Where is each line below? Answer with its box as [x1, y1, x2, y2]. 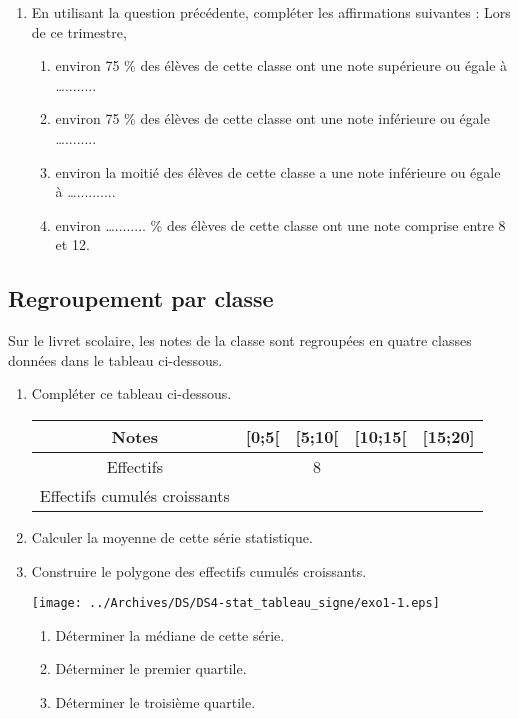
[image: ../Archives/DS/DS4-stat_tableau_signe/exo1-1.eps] [31, 596, 440, 611]
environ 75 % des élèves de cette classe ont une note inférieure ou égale [55, 108, 490, 129]
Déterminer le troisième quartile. [55, 691, 256, 712]
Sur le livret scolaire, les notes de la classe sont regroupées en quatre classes [8, 330, 472, 351]
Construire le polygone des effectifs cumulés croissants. [31, 560, 367, 581]
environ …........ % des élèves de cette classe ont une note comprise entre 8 [55, 214, 506, 235]
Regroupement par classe [8, 283, 274, 314]
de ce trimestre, [31, 21, 127, 42]
